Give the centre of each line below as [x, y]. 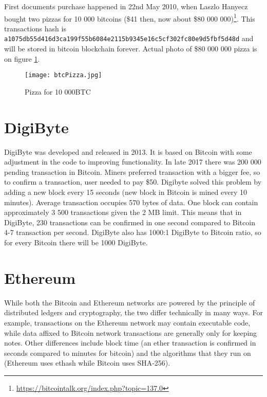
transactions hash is [35, 28]
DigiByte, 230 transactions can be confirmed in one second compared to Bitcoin [130, 222]
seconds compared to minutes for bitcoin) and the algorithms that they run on [128, 353]
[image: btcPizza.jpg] [63, 75]
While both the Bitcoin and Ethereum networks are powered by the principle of [130, 302]
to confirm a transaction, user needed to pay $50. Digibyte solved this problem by [133, 182]
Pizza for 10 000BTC [58, 91]
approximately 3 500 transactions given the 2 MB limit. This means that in [123, 212]
